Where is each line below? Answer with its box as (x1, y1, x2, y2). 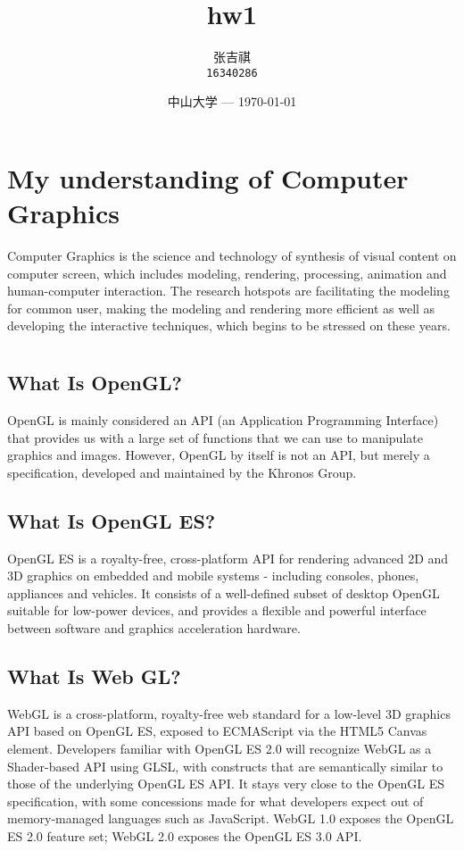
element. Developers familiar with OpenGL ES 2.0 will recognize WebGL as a (7, 739, 432, 757)
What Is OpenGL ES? (7, 506, 216, 534)
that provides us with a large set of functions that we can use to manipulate (7, 428, 423, 446)
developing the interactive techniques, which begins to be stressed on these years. (7, 316, 451, 335)
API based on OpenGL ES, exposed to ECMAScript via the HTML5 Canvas (7, 722, 427, 740)
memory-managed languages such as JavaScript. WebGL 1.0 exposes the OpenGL (7, 809, 454, 828)
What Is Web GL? (7, 663, 181, 689)
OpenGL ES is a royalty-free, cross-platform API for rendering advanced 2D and (7, 548, 449, 567)
